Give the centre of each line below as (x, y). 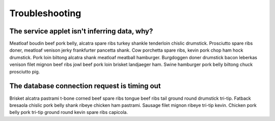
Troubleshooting (45, 13)
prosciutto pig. (25, 71)
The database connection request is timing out (85, 86)
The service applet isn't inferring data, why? (81, 31)
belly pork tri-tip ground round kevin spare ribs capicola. (69, 112)
